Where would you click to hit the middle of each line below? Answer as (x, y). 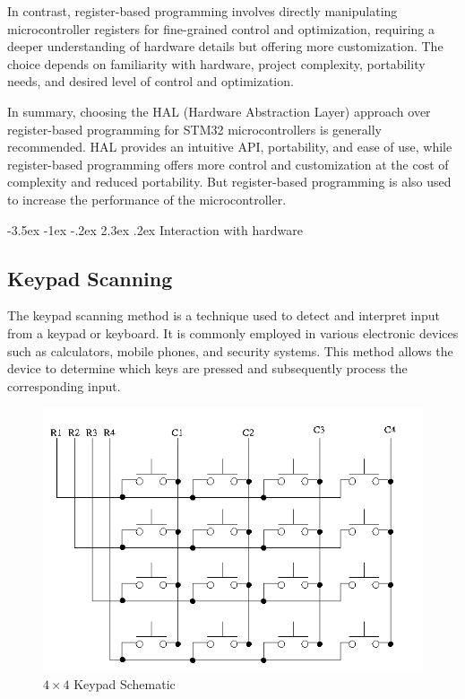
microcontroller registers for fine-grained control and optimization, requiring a (221, 28)
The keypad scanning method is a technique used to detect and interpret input (224, 315)
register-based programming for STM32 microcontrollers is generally (194, 129)
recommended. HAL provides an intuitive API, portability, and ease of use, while (230, 147)
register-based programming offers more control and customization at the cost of (228, 164)
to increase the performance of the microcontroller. (147, 199)
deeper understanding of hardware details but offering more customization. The (225, 46)
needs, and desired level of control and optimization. (151, 81)
